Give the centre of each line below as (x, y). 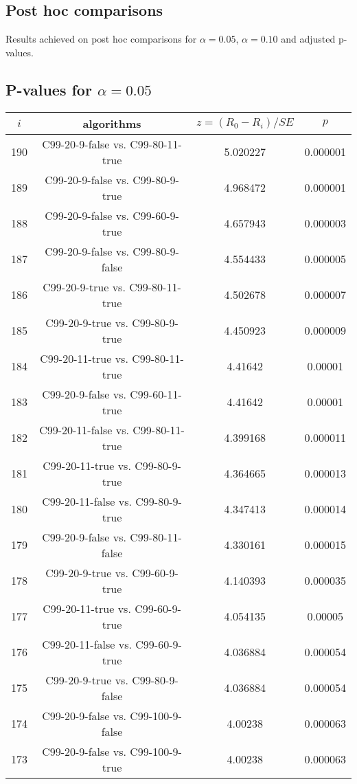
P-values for (49, 89)
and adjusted (308, 39)
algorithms (112, 123)
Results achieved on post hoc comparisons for (101, 39)
